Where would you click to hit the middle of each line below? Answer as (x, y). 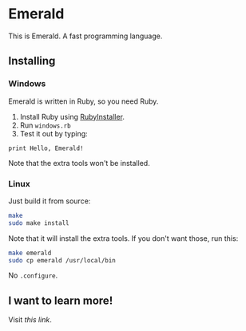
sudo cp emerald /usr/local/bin (62, 260)
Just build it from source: (50, 201)
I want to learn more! (61, 300)
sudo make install (39, 223)
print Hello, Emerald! (46, 148)
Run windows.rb (45, 125)
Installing (32, 61)
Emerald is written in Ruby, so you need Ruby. (83, 101)
